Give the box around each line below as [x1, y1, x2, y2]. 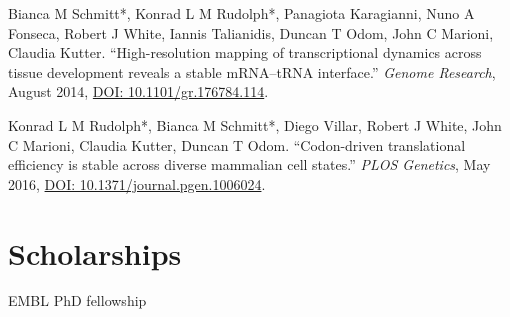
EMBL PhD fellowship [8, 290, 147, 311]
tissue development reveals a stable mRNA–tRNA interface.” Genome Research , [8, 61, 496, 82]
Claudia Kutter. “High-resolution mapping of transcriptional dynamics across [8, 42, 482, 63]
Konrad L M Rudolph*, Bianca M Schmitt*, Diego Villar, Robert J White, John [8, 114, 502, 135]
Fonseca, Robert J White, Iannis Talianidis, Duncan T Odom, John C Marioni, [8, 22, 494, 43]
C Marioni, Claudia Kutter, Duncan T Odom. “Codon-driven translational [8, 134, 466, 155]
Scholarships [8, 232, 182, 273]
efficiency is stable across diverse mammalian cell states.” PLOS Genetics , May [8, 154, 491, 175]
